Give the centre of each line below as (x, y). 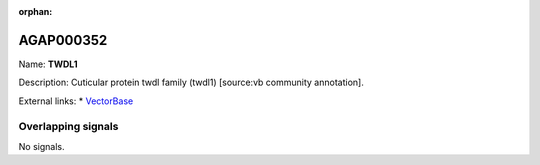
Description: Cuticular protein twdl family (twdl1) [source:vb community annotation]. (191, 82)
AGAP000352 (63, 40)
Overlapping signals (68, 127)
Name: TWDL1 (48, 64)
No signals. (41, 146)
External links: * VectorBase (76, 101)
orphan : (35, 11)
